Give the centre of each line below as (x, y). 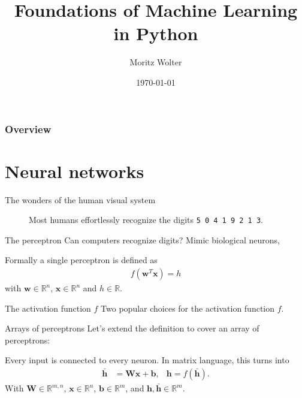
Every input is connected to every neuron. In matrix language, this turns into (147, 360)
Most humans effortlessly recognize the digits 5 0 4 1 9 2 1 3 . (146, 220)
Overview (28, 129)
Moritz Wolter (156, 62)
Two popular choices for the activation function (188, 308)
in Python (156, 33)
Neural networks (75, 171)
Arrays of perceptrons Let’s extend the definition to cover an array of (132, 328)
